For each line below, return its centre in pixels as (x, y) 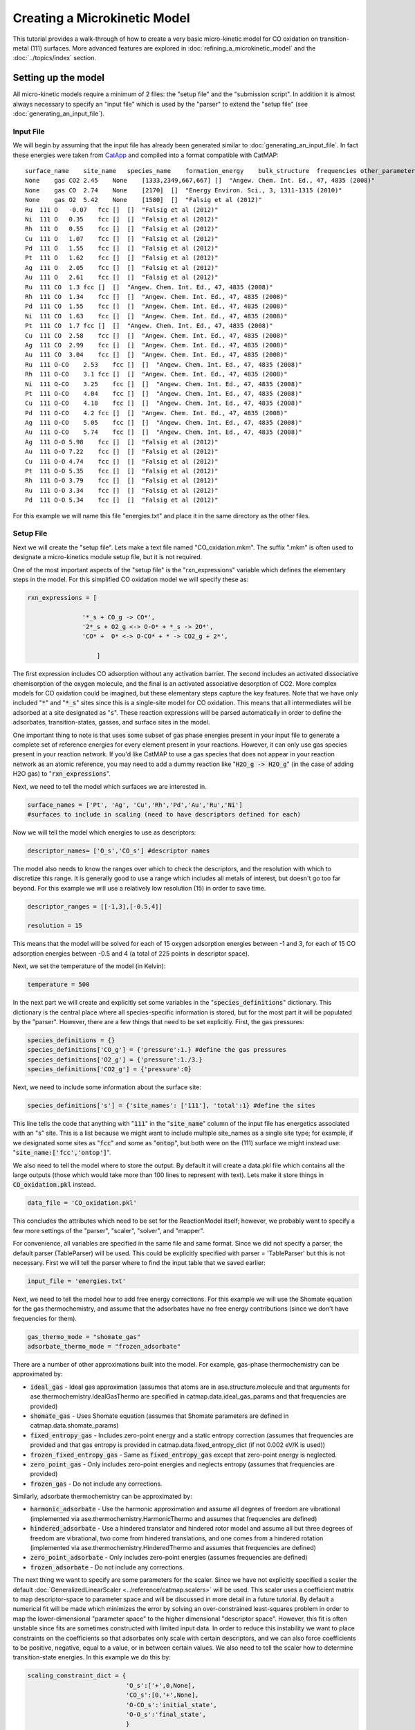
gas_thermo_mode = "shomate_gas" (84, 1337)
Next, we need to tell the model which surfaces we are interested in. (110, 786)
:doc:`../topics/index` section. (55, 58)
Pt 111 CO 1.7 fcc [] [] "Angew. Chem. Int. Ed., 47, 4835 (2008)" (149, 326)
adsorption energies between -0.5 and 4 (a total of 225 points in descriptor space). (131, 953)
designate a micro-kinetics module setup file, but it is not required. (108, 557)
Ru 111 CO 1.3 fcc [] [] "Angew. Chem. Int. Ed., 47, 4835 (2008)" (149, 287)
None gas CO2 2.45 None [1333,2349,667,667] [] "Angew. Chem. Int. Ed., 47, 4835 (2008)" (200, 181)
